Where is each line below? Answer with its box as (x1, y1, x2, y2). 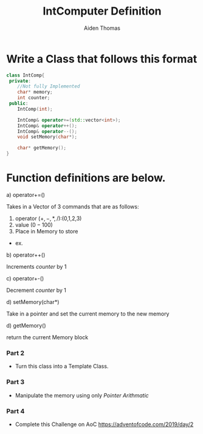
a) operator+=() (6, 191, 46, 198)
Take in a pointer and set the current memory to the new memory (6, 310, 170, 317)
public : (9, 100, 29, 107)
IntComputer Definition (42, 4, 162, 18)
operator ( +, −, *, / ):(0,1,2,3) (15, 215, 82, 222)
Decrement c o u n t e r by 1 (6, 287, 67, 294)
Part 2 (6, 348, 25, 357)
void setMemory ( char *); (17, 134, 78, 140)
